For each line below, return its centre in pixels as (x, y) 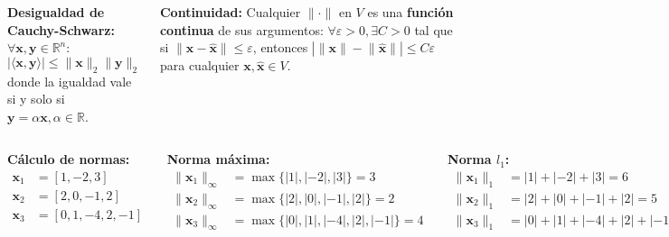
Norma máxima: (218, 159)
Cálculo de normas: (69, 159)
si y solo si (36, 99)
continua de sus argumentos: (241, 29)
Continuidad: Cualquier (230, 12)
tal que (433, 29)
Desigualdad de (56, 12)
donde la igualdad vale (70, 81)
